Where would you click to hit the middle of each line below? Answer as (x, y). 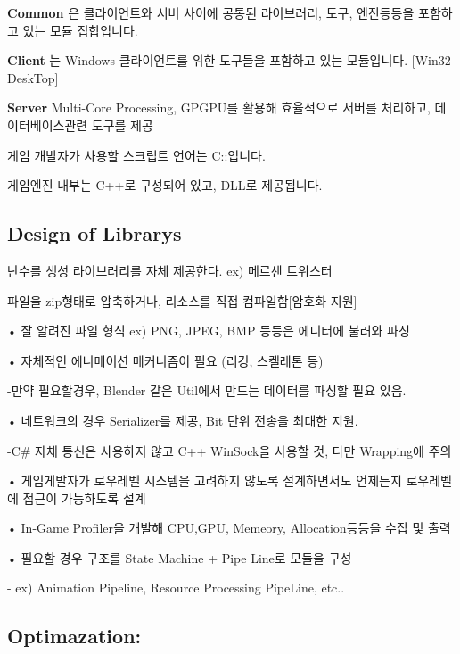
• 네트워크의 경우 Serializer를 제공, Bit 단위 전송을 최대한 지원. (183, 420)
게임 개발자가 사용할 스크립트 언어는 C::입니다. (136, 155)
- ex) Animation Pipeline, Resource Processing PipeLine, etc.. (176, 588)
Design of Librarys (94, 233)
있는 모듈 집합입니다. (80, 30)
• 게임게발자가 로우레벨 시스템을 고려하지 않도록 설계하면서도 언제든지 (205, 480)
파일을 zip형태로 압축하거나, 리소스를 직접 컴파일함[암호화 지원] (182, 300)
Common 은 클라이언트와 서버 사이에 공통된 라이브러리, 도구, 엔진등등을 (211, 12)
